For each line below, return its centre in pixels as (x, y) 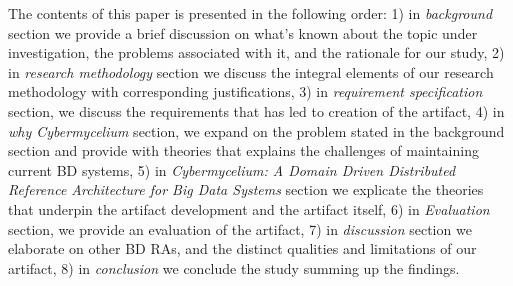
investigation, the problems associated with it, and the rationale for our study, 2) (256, 52)
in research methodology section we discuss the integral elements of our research (251, 71)
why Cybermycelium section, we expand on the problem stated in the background (256, 130)
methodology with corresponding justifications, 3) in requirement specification (245, 91)
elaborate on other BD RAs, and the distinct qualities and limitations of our (242, 248)
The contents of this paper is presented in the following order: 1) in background (250, 13)
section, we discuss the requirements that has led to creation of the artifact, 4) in (256, 110)
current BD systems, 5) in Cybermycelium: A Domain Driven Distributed (232, 169)
